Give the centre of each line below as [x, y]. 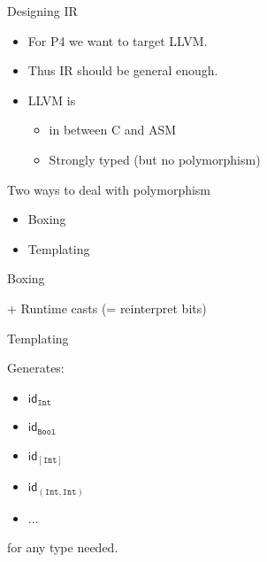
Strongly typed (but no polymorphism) [155, 159]
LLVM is [52, 100]
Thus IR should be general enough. [123, 70]
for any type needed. [63, 547]
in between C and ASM [113, 130]
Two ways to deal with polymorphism [109, 189]
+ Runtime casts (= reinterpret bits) [107, 308]
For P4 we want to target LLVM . [118, 40]
